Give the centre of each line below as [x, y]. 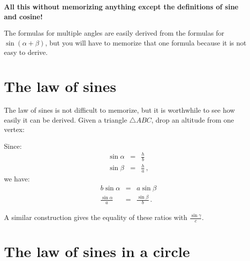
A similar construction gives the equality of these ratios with [96, 217]
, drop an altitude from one [193, 119]
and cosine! [23, 16]
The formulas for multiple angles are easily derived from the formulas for [114, 33]
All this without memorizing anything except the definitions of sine [121, 6]
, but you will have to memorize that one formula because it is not [146, 42]
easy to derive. [26, 52]
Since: [13, 146]
